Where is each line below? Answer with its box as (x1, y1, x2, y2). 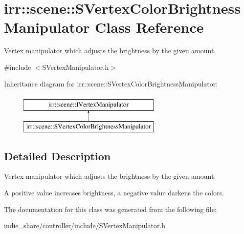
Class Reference (95, 17, 204, 37)
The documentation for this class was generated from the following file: (4, 204, 217, 214)
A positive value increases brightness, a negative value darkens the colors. (4, 188, 224, 198)
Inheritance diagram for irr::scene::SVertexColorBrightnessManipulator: (4, 78, 218, 88)
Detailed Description (4, 148, 111, 163)
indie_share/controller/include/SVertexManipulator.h (4, 220, 166, 231)
